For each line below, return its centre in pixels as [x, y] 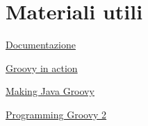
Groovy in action [42, 67]
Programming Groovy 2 [56, 114]
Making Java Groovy [50, 91]
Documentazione [41, 45]
